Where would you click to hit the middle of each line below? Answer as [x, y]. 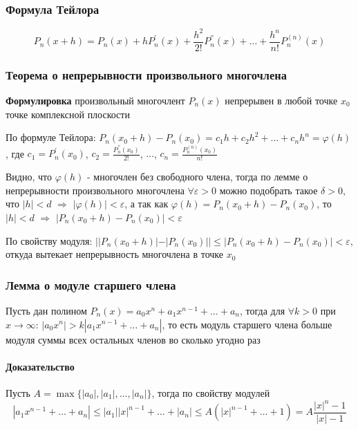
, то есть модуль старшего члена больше [247, 324]
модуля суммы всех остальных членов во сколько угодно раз [133, 339]
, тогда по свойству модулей [211, 392]
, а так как [147, 204]
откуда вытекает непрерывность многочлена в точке [114, 254]
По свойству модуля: [49, 240]
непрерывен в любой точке [281, 100]
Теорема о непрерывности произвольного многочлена [146, 74]
